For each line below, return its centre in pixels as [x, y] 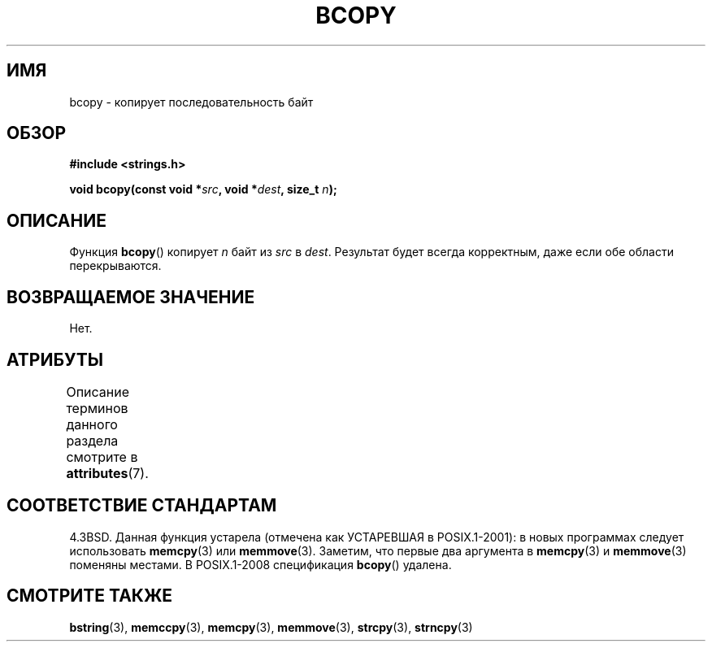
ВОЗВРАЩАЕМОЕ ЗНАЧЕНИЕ [131, 297]
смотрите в [102, 457]
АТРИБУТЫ [55, 359]
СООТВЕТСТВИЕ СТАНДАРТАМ [142, 506]
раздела [92, 440]
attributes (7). [107, 473]
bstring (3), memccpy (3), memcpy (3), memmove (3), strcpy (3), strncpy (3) [271, 627]
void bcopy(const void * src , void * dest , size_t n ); [203, 189]
